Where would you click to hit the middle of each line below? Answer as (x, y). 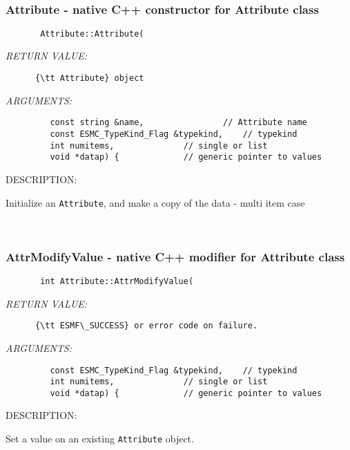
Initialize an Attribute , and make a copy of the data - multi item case (155, 202)
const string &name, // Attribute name (178, 123)
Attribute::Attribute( (92, 34)
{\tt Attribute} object (89, 78)
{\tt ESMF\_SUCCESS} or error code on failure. (146, 326)
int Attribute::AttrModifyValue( (117, 281)
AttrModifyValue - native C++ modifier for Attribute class (175, 256)
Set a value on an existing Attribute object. (100, 439)
